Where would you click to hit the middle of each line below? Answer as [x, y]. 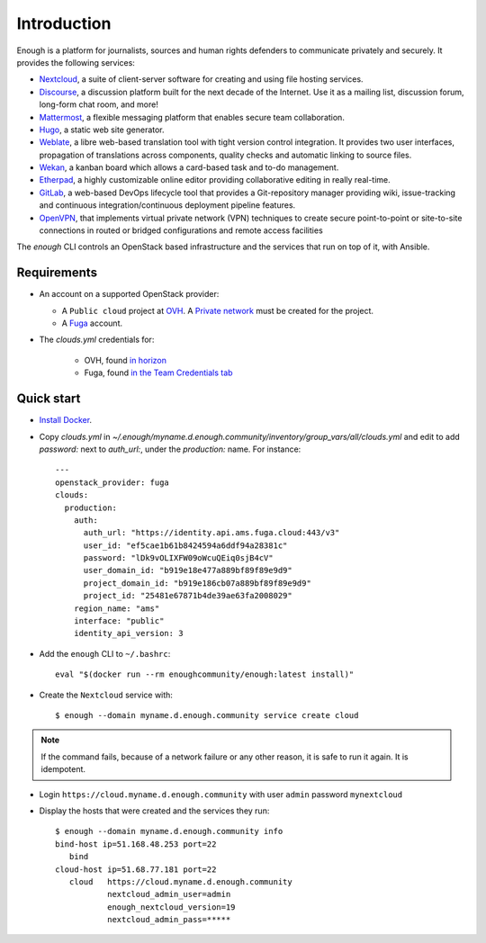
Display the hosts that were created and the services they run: [154, 811]
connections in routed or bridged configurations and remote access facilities [181, 230]
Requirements [57, 273]
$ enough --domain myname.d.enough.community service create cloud [207, 715]
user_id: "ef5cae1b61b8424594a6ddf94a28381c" [185, 545]
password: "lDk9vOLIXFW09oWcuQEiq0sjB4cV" [178, 558]
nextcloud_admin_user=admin [169, 894]
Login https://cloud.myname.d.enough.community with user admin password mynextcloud [221, 794]
